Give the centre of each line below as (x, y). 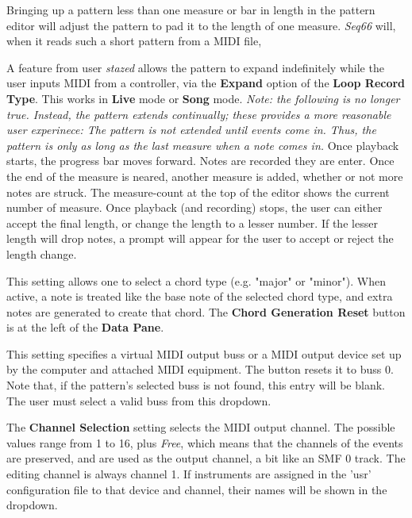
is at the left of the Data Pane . (85, 327)
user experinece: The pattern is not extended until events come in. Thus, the (191, 130)
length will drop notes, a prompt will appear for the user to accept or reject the (200, 238)
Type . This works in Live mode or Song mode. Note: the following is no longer (203, 98)
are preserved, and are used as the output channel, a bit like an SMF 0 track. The (206, 458)
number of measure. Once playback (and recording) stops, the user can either (194, 207)
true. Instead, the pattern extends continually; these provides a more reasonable (199, 114)
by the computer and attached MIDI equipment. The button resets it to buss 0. (200, 369)
